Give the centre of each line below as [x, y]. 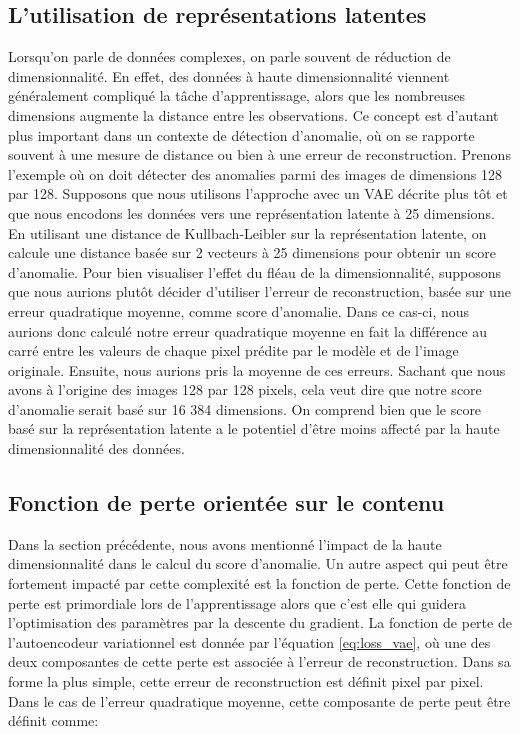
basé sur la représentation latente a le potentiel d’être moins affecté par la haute [254, 428]
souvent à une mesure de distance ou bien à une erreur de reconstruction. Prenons [259, 154]
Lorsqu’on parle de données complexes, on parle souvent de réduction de [229, 56]
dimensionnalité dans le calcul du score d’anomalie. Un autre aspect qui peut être [258, 563]
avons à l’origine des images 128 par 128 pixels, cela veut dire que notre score [245, 389]
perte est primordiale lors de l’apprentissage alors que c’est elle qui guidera [237, 602]
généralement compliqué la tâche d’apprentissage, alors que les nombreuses [237, 95]
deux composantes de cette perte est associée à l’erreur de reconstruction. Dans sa [259, 661]
